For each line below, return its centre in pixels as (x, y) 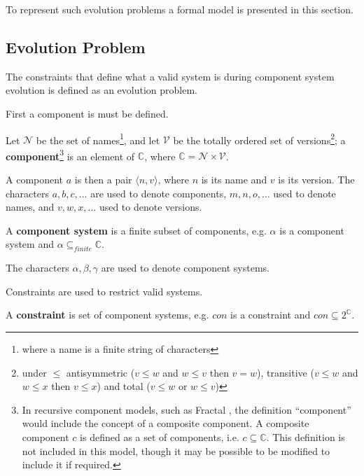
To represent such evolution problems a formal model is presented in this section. (180, 9)
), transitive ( (286, 372)
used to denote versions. (150, 207)
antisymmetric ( (100, 372)
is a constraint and (271, 315)
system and (30, 244)
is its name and (234, 180)
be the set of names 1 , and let (98, 139)
